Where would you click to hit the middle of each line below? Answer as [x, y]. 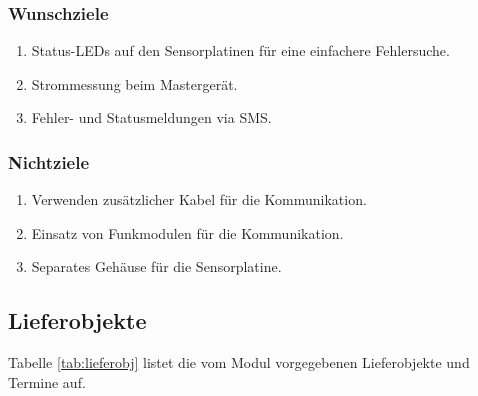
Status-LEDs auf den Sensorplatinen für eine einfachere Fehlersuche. [240, 50]
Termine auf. [47, 381]
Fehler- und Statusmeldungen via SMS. [151, 117]
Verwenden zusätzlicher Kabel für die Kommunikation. [199, 199]
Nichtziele [49, 161]
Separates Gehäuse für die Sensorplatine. [156, 266]
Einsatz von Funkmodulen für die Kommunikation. [187, 232]
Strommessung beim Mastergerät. [134, 83]
